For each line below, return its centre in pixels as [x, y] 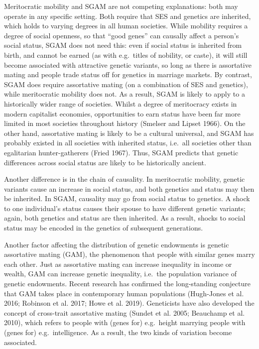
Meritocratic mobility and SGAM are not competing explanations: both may [121, 6]
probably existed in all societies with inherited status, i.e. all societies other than [128, 143]
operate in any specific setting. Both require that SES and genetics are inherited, [128, 16]
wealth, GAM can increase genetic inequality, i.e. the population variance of [120, 274]
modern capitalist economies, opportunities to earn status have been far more [122, 113]
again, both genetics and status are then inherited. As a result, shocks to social [125, 218]
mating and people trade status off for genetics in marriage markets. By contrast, [128, 74]
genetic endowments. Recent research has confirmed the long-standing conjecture [127, 284]
